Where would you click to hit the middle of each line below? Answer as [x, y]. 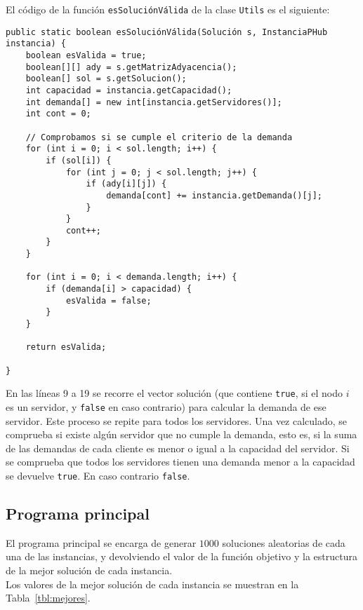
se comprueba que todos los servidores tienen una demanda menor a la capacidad [180, 462]
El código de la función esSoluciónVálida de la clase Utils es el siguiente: [168, 9]
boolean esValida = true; [86, 55]
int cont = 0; [58, 114]
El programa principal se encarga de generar [101, 542]
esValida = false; [108, 300]
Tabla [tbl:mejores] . [48, 598]
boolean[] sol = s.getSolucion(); [106, 79]
